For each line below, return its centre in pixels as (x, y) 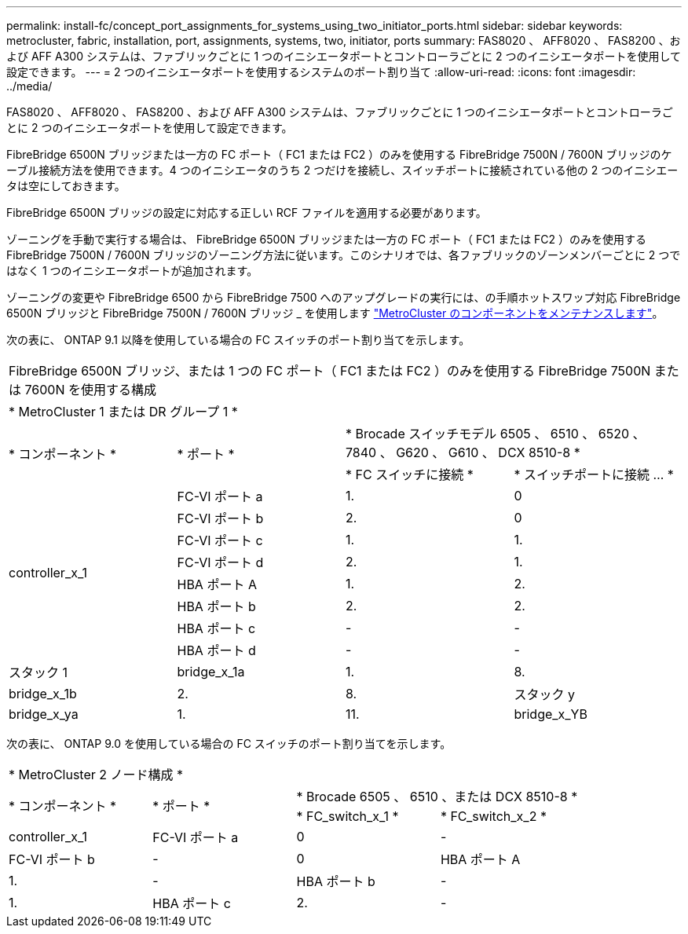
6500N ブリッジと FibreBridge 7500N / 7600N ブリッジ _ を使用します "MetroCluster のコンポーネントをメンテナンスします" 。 (335, 313)
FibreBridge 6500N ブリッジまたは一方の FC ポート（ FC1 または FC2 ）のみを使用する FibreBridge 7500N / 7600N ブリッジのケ (339, 154)
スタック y (544, 694)
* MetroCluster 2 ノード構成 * (96, 775)
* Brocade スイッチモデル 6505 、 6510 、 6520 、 (496, 434)
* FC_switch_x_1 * (348, 816)
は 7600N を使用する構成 (82, 390)
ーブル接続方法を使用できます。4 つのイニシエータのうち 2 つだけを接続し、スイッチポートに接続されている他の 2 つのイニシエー (342, 170)
